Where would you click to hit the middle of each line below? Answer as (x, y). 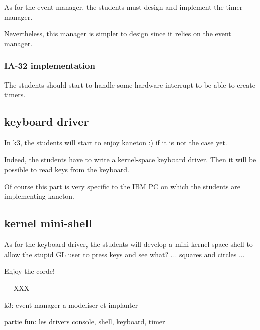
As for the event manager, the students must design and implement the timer (123, 7)
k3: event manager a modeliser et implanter (71, 305)
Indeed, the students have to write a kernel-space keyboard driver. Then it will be (130, 159)
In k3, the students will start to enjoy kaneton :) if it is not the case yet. (116, 142)
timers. (15, 94)
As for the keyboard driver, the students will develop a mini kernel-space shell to (128, 244)
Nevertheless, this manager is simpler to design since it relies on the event (118, 33)
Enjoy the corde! (29, 271)
